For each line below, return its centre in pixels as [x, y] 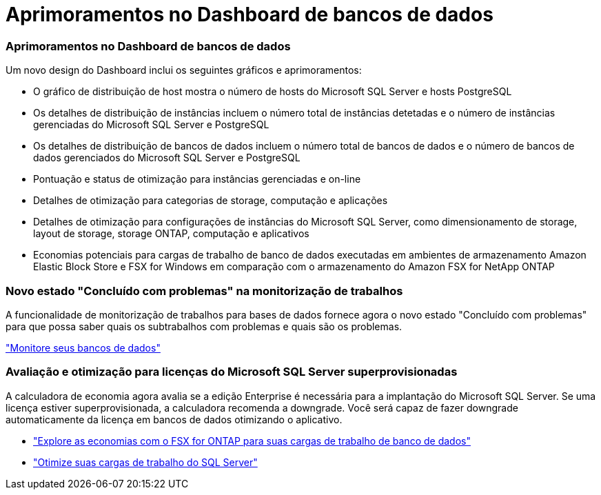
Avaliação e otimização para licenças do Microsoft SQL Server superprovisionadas [232, 372]
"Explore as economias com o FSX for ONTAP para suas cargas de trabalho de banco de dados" [252, 441]
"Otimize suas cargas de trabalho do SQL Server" [145, 462]
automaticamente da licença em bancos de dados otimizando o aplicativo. [174, 419]
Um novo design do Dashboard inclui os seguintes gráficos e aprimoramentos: [184, 70]
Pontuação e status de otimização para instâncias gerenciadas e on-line [197, 179]
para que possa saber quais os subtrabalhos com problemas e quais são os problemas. [204, 326]
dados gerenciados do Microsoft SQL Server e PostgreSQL [167, 158]
